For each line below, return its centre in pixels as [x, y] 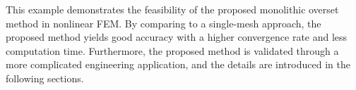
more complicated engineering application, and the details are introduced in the [178, 64]
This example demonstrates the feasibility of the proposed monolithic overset [172, 9]
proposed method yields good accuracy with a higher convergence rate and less [177, 37]
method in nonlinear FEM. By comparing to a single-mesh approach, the [164, 23]
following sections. [45, 78]
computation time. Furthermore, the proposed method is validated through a [172, 50]
